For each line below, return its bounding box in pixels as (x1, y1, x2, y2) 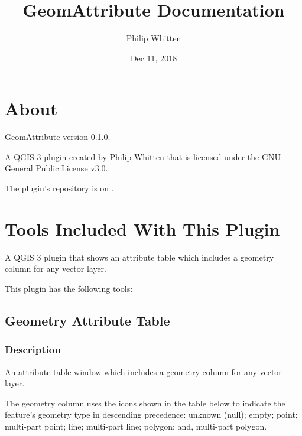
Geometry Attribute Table (5, 311, 170, 329)
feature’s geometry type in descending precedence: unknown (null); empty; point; (5, 408, 298, 421)
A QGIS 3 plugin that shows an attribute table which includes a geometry (5, 250, 274, 263)
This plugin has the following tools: (5, 282, 133, 294)
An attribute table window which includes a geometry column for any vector (5, 365, 282, 378)
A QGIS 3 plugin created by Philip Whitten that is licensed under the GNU (5, 150, 281, 162)
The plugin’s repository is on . (5, 182, 114, 194)
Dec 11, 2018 (130, 51, 177, 64)
